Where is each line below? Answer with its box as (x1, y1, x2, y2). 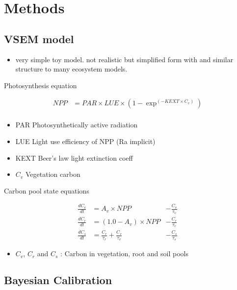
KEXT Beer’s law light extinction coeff (15, 152, 133, 163)
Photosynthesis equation (4, 80, 77, 90)
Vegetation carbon (26, 169, 80, 179)
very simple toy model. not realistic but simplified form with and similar (15, 54, 234, 64)
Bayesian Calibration (4, 272, 112, 288)
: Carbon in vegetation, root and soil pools (60, 248, 188, 259)
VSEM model (4, 31, 74, 46)
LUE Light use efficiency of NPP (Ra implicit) (15, 136, 156, 146)
